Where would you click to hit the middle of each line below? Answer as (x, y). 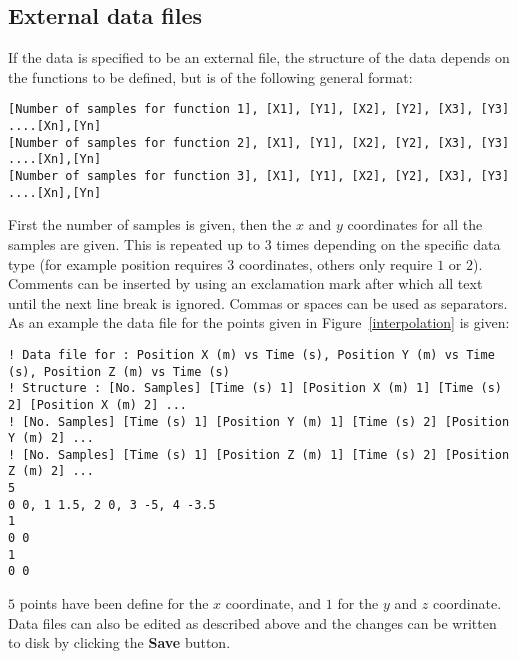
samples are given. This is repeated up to (134, 243)
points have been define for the (114, 603)
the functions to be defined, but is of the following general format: (210, 76)
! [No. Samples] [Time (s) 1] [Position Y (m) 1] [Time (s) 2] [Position (259, 421)
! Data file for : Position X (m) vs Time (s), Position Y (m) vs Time (251, 354)
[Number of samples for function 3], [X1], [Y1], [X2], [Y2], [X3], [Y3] (259, 176)
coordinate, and (273, 603)
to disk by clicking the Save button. (119, 642)
